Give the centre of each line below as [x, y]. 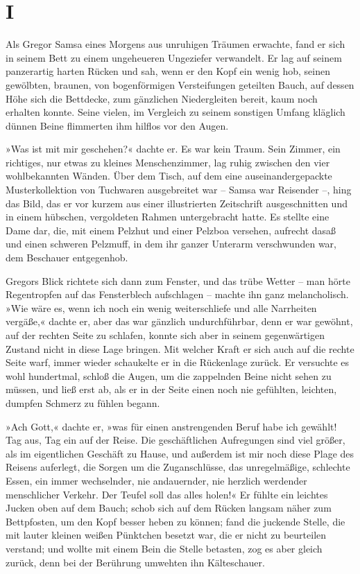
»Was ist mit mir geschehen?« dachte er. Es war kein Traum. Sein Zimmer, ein [173, 149]
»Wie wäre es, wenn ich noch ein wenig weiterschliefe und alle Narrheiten [161, 307]
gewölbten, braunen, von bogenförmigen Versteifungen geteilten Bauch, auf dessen [180, 84]
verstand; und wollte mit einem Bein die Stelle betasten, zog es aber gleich [164, 548]
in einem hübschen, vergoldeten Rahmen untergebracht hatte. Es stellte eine [168, 217]
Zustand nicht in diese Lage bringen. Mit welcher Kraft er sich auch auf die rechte [180, 348]
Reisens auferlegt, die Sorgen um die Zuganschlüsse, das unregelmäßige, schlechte [178, 467]
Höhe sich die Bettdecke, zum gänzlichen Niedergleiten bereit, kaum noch [162, 98]
